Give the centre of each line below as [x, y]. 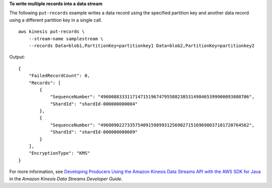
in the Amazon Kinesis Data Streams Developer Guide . [66, 178]
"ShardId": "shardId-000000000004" [94, 104]
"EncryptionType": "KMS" [59, 153]
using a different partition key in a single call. [56, 20]
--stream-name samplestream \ [66, 39]
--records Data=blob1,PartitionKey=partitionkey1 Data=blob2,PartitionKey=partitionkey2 [142, 46]
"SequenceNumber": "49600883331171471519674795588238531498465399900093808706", [152, 97]
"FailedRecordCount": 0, [59, 76]
